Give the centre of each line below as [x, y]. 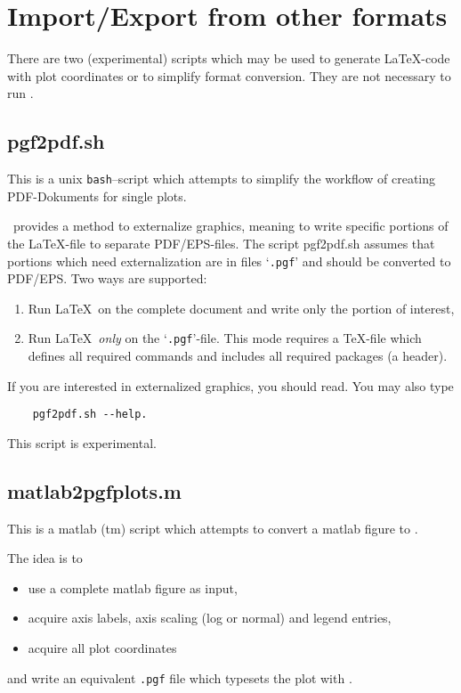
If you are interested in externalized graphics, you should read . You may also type [230, 385]
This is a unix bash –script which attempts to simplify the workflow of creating [222, 179]
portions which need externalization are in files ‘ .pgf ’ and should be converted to [229, 261]
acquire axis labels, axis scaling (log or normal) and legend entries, [210, 618]
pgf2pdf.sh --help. [90, 415]
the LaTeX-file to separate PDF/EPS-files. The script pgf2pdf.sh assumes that [221, 243]
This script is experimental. [82, 442]
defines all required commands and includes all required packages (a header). [238, 356]
